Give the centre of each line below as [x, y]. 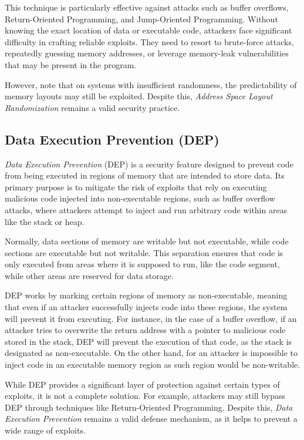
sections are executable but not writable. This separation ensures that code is [144, 252]
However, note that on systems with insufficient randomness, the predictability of [151, 84]
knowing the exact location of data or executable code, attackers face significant [148, 30]
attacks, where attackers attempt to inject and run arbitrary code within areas [146, 209]
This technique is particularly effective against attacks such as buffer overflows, [147, 7]
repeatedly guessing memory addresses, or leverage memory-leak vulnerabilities [147, 53]
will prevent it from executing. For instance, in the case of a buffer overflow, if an [151, 318]
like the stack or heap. [45, 221]
